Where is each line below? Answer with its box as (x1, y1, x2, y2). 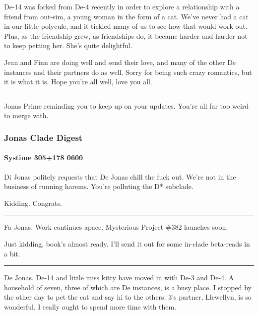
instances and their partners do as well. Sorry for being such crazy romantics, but (4, 66, 252, 77)
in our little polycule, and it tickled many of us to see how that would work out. (4, 21, 248, 31)
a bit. (4, 248, 20, 258)
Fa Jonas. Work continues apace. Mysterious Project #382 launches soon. (4, 222, 228, 232)
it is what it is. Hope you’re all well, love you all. (4, 76, 152, 87)
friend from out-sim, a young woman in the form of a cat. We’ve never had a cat (4, 11, 249, 21)
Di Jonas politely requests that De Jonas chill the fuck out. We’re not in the (4, 171, 236, 182)
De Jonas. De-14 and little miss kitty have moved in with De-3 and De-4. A (4, 272, 234, 283)
